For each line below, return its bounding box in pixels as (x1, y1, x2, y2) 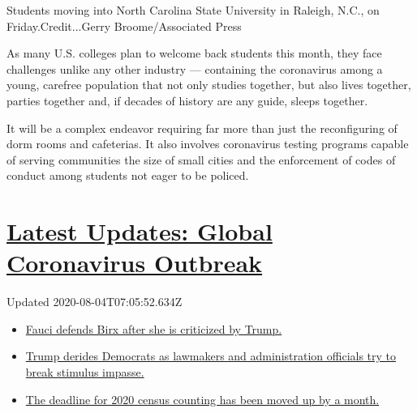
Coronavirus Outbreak (6, 246, 263, 279)
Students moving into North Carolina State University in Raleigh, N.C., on (6, 2, 380, 18)
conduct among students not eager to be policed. (6, 167, 249, 184)
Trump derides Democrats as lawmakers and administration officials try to (25, 347, 397, 364)
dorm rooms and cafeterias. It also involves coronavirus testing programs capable (6, 135, 409, 152)
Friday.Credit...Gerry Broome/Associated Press (6, 17, 242, 34)
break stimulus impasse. (25, 364, 144, 381)
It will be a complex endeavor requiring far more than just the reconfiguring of (6, 119, 398, 136)
